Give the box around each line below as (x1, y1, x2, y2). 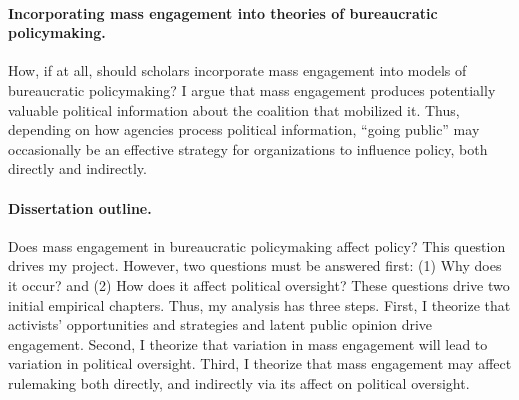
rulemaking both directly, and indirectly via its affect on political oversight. (8, 372, 470, 393)
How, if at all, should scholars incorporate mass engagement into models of (8, 60, 467, 81)
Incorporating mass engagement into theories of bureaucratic (8, 2, 438, 23)
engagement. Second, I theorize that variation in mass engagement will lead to (8, 333, 488, 354)
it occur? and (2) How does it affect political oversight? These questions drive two (8, 274, 510, 295)
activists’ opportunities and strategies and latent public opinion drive (8, 314, 433, 335)
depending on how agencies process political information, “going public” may (8, 119, 480, 140)
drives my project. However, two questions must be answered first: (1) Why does (8, 255, 502, 276)
